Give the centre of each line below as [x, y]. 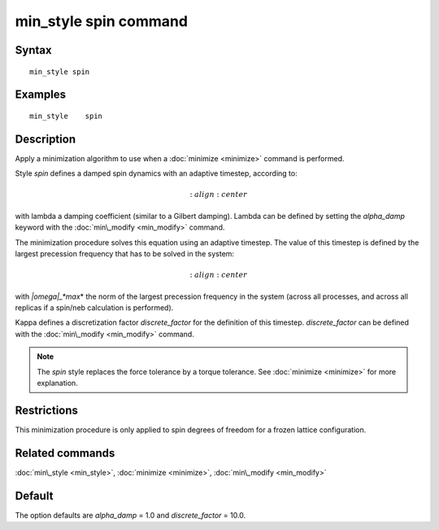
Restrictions [47, 410]
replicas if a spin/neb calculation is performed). [94, 307]
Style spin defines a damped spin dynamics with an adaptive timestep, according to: [156, 173]
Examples [41, 95]
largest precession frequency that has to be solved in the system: [125, 254]
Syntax [33, 50]
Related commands [65, 453]
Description [46, 139]
